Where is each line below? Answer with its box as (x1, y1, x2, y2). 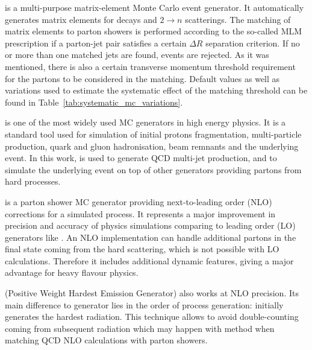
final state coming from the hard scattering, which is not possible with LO (5, 243, 279, 255)
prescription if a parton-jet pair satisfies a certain (5, 36, 187, 49)
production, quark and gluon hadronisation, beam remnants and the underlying (5, 139, 299, 152)
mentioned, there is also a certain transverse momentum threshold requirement (5, 60, 296, 72)
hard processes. (5, 175, 61, 188)
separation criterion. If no (205, 36, 300, 49)
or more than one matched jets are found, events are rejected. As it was (5, 48, 269, 61)
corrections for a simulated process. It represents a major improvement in (5, 207, 276, 220)
